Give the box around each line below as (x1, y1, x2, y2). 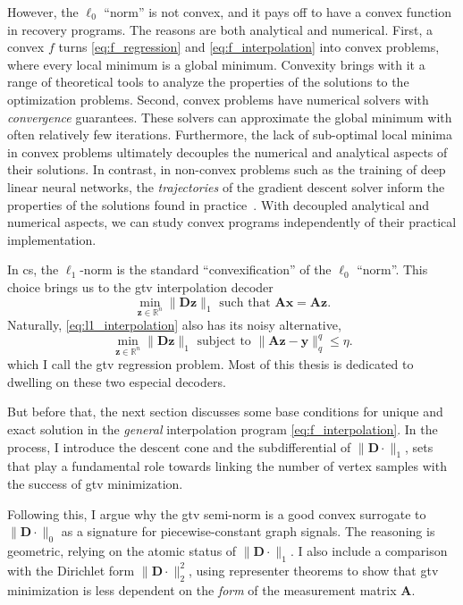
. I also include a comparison (290, 541, 448, 559)
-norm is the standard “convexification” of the (80, 260, 332, 279)
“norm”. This (357, 260, 428, 279)
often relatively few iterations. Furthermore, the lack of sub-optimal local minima (7, 125, 452, 144)
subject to (197, 335, 251, 349)
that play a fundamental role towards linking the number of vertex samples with (7, 457, 447, 475)
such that (219, 296, 271, 309)
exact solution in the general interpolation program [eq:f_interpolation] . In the (7, 419, 438, 438)
